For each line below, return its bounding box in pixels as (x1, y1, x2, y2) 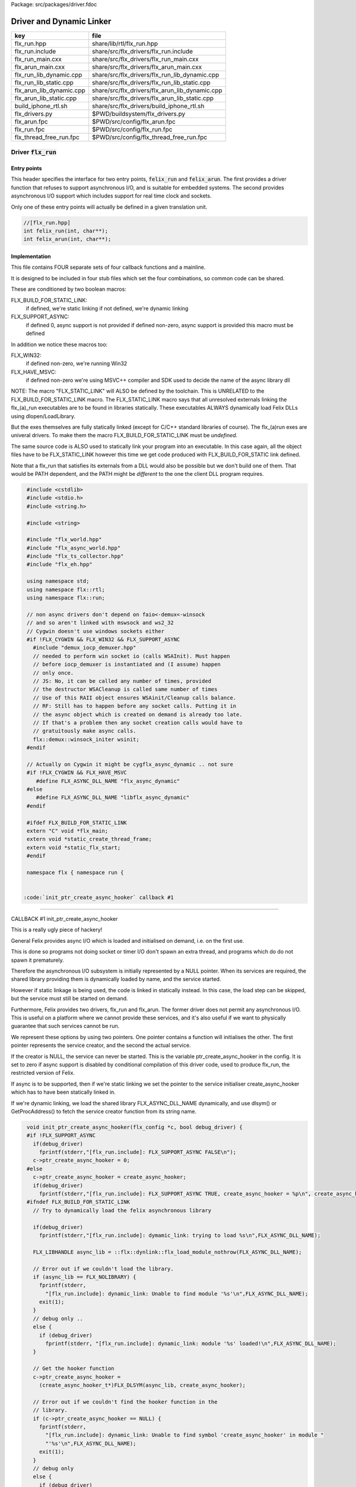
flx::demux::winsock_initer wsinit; (33, 736, 139, 743)
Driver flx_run (11, 148, 56, 156)
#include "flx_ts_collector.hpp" (27, 553, 124, 560)
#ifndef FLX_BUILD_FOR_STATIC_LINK (27, 1199, 131, 1206)
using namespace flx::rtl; (27, 586, 105, 593)
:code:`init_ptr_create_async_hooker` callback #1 (23, 894, 174, 901)
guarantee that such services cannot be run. (11, 1022, 120, 1030)
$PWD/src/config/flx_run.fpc (92, 125, 173, 133)
